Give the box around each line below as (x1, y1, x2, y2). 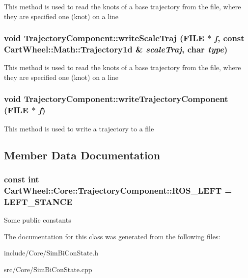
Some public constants (4, 215, 71, 225)
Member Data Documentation (4, 147, 161, 162)
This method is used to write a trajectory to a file (4, 123, 154, 133)
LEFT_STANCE (4, 195, 73, 207)
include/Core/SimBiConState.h (4, 248, 98, 258)
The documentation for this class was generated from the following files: (4, 231, 220, 241)
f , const (214, 32, 245, 44)
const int (4, 173, 39, 185)
